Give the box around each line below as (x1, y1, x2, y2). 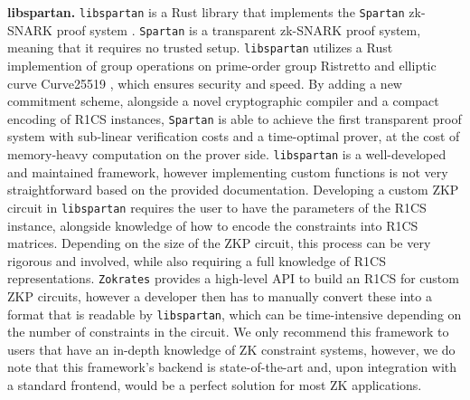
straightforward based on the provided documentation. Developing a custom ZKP (7, 180, 459, 199)
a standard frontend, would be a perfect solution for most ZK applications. (7, 375, 422, 394)
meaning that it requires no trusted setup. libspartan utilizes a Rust (7, 38, 393, 57)
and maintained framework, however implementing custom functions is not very (7, 162, 448, 181)
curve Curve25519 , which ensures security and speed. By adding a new (7, 73, 402, 92)
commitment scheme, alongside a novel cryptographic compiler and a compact (7, 91, 439, 110)
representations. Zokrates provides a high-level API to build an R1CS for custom (7, 269, 459, 288)
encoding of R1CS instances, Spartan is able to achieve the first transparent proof (7, 109, 462, 128)
